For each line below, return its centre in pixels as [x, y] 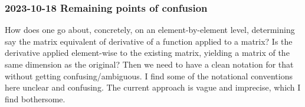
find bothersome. [35, 98]
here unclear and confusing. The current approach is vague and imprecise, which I [153, 87]
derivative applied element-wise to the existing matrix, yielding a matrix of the [147, 53]
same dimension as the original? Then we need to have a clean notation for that [149, 64]
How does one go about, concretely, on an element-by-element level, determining [150, 30]
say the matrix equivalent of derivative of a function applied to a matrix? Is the [149, 41]
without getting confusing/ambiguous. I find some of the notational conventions [149, 76]
